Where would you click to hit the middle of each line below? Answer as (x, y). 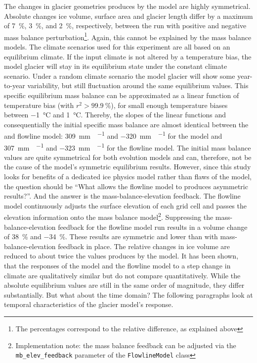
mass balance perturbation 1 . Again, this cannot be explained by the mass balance (128, 36)
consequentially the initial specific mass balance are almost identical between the (126, 124)
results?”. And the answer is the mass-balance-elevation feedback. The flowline (122, 196)
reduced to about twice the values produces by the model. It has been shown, (121, 256)
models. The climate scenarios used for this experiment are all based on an (117, 47)
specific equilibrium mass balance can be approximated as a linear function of (122, 95)
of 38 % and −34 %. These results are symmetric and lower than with (111, 236)
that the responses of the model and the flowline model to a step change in (117, 266)
